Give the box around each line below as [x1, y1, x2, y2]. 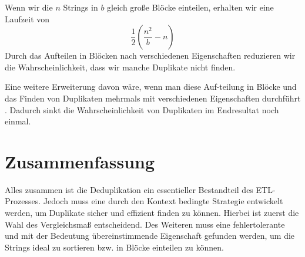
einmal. [5, 115, 31, 127]
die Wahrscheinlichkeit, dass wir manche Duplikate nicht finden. [5, 60, 236, 73]
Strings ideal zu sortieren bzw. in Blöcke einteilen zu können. [5, 241, 224, 253]
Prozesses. [5, 195, 41, 207]
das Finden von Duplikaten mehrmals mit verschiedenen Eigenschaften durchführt [5, 92, 301, 104]
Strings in [63, 1, 98, 13]
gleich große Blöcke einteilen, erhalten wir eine [107, 1, 274, 13]
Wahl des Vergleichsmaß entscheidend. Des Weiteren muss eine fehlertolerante [5, 218, 285, 230]
